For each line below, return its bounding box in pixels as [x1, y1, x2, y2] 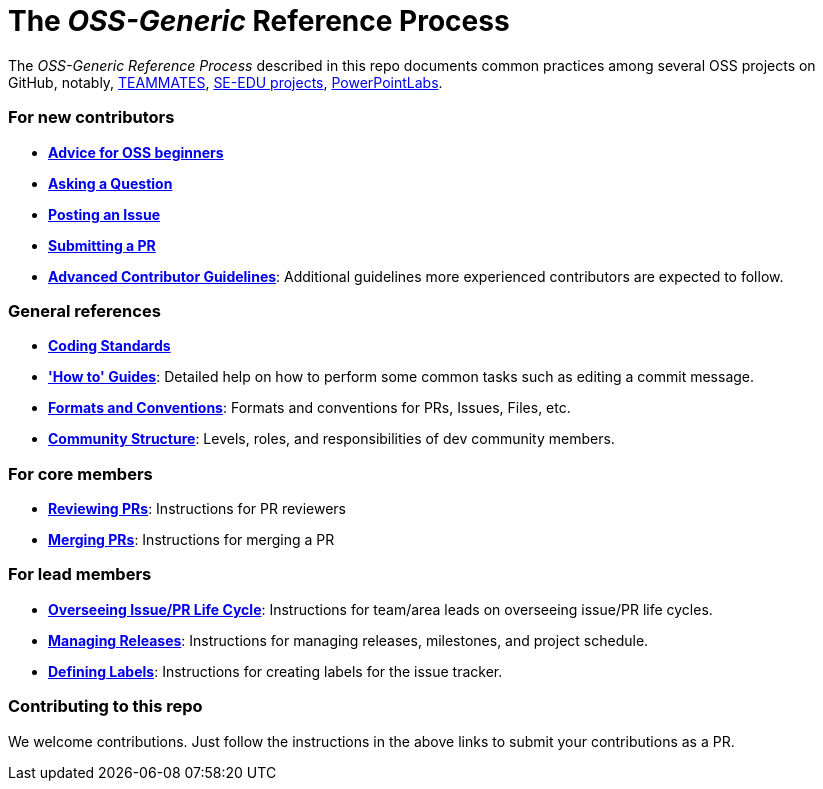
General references [8, 300, 161, 321]
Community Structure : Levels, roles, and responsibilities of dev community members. [48, 430, 615, 448]
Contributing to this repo [8, 696, 203, 717]
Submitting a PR [48, 236, 156, 254]
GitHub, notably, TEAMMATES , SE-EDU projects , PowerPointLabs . [8, 73, 443, 91]
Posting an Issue [48, 205, 161, 223]
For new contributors [8, 107, 175, 128]
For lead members [8, 564, 152, 585]
